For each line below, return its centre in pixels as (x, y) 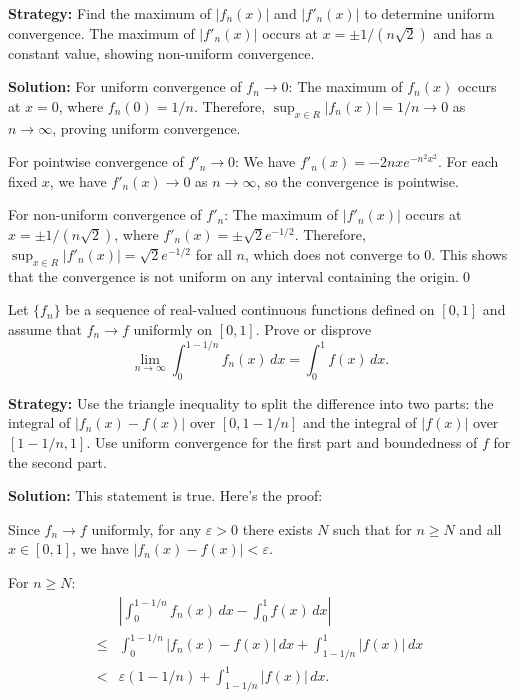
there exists (277, 528)
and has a (463, 32)
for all (213, 253)
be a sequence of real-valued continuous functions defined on (250, 309)
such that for (372, 528)
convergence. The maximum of (101, 32)
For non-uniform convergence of (105, 214)
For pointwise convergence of (96, 161)
